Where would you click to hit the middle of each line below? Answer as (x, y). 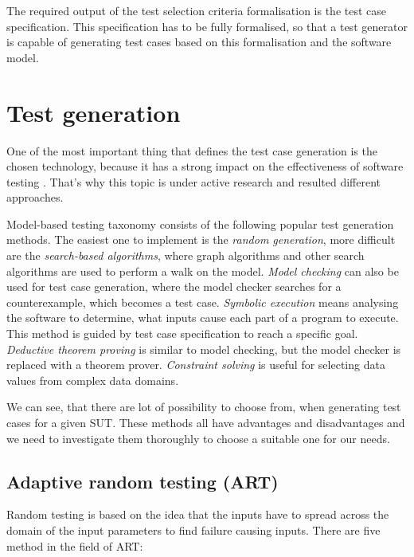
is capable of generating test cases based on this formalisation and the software (199, 42)
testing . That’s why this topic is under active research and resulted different (194, 181)
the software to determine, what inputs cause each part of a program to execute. (203, 318)
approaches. (35, 197)
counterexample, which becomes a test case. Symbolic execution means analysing (203, 302)
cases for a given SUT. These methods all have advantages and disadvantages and (206, 422)
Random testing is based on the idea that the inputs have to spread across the (198, 514)
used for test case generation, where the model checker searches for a (174, 286)
